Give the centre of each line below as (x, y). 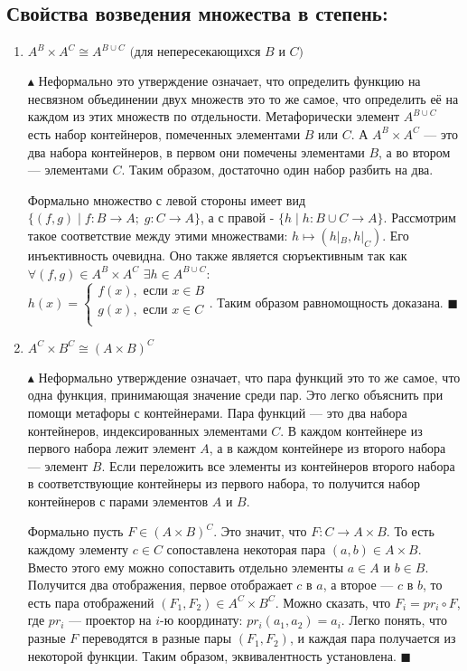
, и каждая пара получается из (373, 638)
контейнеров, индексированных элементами (147, 430)
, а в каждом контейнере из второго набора (327, 448)
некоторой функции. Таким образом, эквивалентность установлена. (212, 655)
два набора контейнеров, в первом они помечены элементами (196, 151)
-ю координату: (201, 620)
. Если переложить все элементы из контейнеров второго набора (278, 465)
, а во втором (415, 151)
